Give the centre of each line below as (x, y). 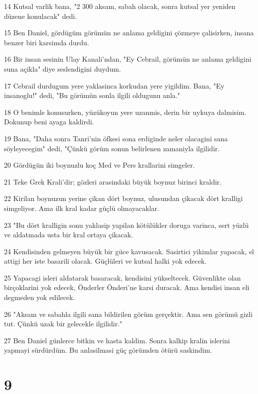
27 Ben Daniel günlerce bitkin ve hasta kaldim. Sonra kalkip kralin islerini (117, 340)
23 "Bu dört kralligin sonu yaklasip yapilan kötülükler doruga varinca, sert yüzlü (127, 225)
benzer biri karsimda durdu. (47, 42)
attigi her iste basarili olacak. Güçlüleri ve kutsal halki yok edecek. (105, 261)
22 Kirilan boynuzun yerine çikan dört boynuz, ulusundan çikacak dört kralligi (124, 198)
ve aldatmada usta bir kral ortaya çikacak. (68, 235)
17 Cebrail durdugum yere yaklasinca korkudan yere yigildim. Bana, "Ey (114, 85)
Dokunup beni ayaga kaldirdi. (49, 122)
